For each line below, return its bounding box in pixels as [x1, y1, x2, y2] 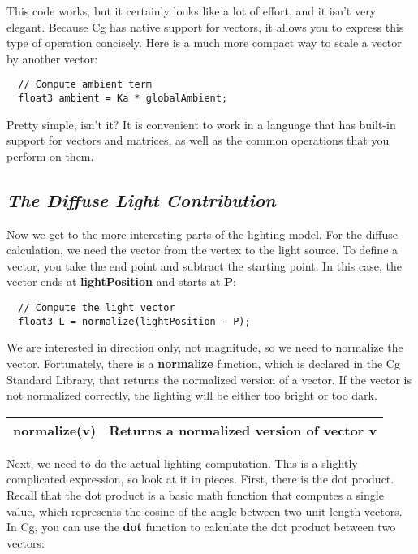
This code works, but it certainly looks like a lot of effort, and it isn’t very [6, 2, 377, 19]
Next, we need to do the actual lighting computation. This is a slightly [6, 454, 358, 471]
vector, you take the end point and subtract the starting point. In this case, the [6, 257, 402, 274]
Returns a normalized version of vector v [109, 420, 377, 439]
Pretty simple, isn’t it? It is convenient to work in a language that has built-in [6, 115, 396, 132]
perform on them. [6, 147, 94, 164]
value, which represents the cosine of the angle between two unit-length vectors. [6, 502, 403, 519]
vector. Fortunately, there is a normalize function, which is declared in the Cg [6, 354, 400, 371]
